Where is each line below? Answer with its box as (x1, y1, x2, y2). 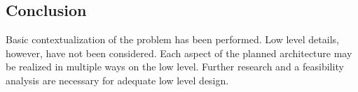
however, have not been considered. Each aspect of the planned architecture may (6, 45, 352, 60)
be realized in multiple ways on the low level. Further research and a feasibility (6, 59, 344, 74)
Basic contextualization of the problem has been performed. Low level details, (6, 32, 339, 47)
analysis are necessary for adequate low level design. (6, 72, 229, 87)
